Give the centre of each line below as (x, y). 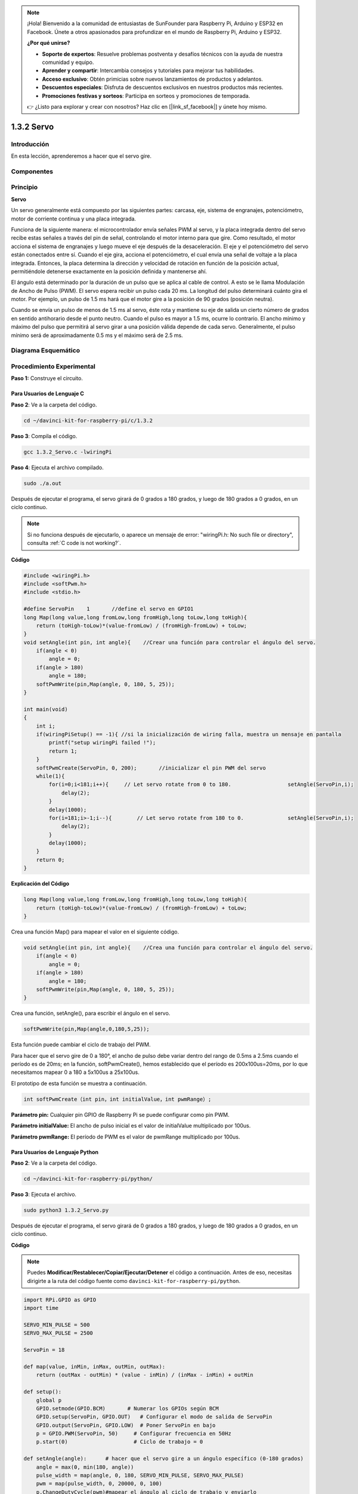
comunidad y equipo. (68, 62)
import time (41, 1308)
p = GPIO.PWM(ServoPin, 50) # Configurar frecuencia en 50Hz (134, 1434)
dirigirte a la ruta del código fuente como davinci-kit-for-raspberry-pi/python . (134, 1281)
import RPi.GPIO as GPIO (60, 1299)
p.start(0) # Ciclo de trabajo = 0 (120, 1442)
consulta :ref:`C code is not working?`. (74, 543)
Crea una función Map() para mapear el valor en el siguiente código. (95, 932)
